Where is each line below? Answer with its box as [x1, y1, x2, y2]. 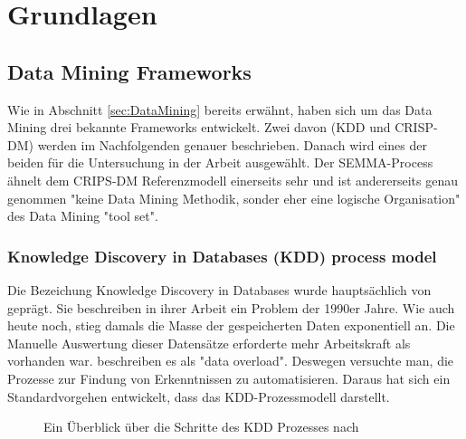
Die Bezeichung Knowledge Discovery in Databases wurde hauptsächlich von [7, 280, 432, 299]
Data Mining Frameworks [7, 57, 252, 85]
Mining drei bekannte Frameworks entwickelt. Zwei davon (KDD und [7, 118, 391, 137]
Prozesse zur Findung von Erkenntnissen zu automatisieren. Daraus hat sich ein [7, 368, 451, 387]
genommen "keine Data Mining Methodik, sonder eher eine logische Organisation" [7, 188, 461, 207]
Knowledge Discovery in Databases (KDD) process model [7, 244, 437, 267]
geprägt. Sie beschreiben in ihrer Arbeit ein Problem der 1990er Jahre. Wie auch [7, 298, 455, 317]
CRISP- [395, 118, 438, 137]
